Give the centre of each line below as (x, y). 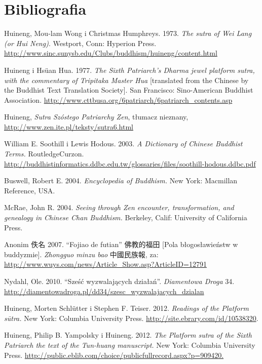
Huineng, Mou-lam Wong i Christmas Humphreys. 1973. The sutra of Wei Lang (128, 33)
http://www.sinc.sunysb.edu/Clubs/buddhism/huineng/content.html (111, 53)
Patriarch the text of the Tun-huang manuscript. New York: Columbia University (130, 345)
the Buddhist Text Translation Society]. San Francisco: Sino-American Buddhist (129, 90)
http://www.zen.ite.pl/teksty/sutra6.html (69, 126)
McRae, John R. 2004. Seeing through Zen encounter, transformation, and (119, 207)
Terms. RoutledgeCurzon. (44, 154)
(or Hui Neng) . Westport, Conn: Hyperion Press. (80, 43)
